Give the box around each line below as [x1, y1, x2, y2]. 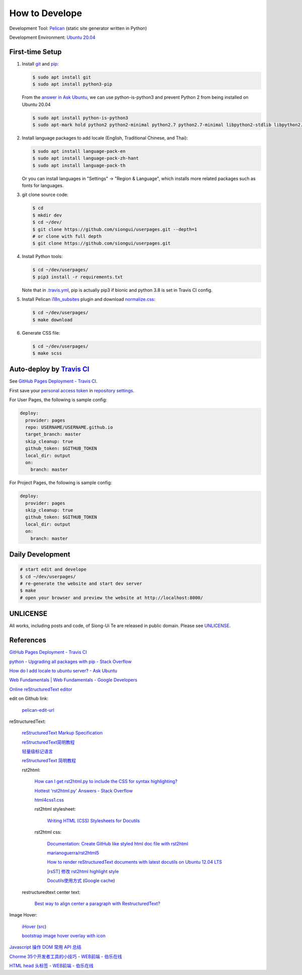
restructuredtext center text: [22, 889, 81, 895]
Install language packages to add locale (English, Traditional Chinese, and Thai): [22, 135, 188, 141]
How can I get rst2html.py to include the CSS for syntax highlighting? [34, 778, 178, 784]
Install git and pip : [22, 60, 59, 67]
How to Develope [9, 8, 83, 19]
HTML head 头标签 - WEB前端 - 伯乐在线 [9, 963, 94, 969]
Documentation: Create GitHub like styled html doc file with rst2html [47, 840, 189, 846]
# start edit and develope [20, 567, 87, 572]
